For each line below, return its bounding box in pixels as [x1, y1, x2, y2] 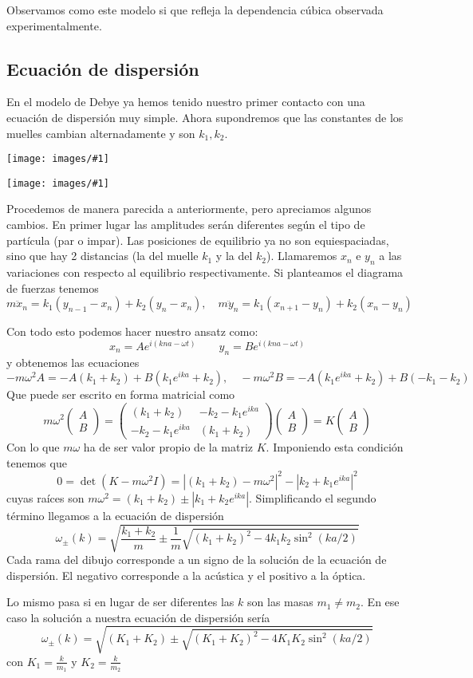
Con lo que [6, 439, 60, 455]
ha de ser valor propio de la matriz [83, 439, 254, 455]
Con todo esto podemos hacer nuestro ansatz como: [6, 323, 258, 340]
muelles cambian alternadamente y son [6, 124, 195, 141]
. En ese [361, 593, 400, 610]
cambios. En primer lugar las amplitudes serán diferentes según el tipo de [6, 216, 365, 233]
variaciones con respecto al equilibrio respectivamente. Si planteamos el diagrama [6, 264, 404, 281]
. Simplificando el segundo [249, 489, 376, 506]
